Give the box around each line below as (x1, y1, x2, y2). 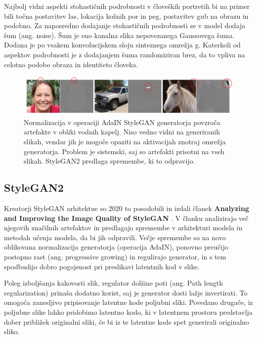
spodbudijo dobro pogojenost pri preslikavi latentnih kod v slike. (4, 261, 200, 271)
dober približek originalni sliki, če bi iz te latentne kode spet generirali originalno (4, 316, 249, 327)
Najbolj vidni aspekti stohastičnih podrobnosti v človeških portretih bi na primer (4, 1, 250, 11)
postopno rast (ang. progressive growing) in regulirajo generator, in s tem (4, 251, 226, 261)
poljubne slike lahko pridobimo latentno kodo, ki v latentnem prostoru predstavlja (4, 306, 253, 317)
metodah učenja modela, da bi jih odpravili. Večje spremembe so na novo (4, 232, 226, 242)
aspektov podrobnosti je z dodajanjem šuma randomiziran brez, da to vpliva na (4, 49, 245, 59)
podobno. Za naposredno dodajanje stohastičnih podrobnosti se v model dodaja (4, 20, 246, 31)
